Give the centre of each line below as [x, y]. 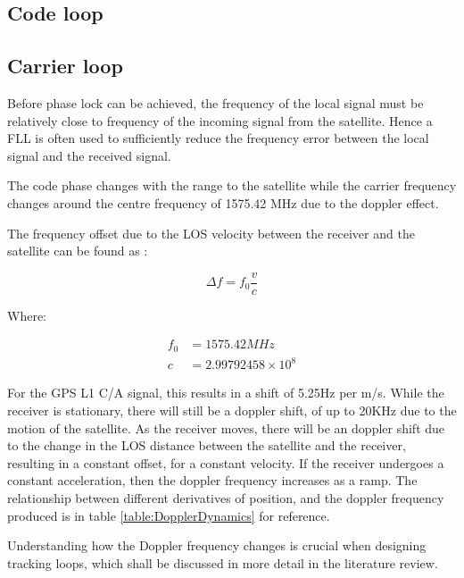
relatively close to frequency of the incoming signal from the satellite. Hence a [220, 120]
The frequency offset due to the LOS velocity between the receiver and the [211, 233]
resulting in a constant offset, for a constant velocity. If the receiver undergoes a [226, 462]
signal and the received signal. [89, 155]
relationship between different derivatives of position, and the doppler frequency [226, 497]
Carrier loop [65, 66]
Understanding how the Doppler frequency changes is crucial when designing [217, 545]
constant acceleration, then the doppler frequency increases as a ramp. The [212, 480]
